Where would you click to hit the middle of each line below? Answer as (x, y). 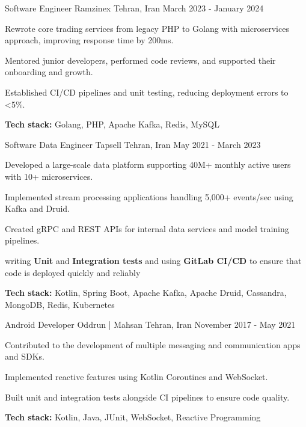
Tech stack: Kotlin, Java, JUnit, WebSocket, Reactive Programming (133, 417)
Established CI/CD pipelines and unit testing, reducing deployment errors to (147, 92)
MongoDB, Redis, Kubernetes (60, 304)
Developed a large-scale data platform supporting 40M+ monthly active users (148, 164)
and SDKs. (25, 356)
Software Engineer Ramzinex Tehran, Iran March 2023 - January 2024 (134, 8)
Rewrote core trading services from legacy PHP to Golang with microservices (147, 28)
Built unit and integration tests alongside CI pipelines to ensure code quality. (147, 397)
